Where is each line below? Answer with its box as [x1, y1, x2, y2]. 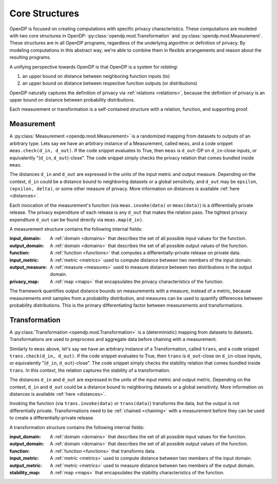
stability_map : [9, 469, 41, 475]
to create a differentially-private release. [9, 415, 94, 421]
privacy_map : [9, 278, 39, 285]
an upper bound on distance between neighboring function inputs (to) [22, 73, 170, 79]
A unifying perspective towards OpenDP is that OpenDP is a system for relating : [9, 64, 179, 70]
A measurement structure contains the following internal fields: [9, 226, 143, 232]
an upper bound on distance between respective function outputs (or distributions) [22, 80, 197, 87]
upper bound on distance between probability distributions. [9, 97, 135, 103]
